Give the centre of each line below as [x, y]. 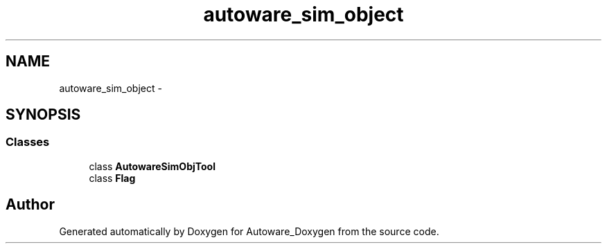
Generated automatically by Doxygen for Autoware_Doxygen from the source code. [249, 231]
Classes [28, 142]
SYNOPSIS [43, 115]
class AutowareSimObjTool [152, 166]
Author [30, 205]
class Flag [112, 178]
